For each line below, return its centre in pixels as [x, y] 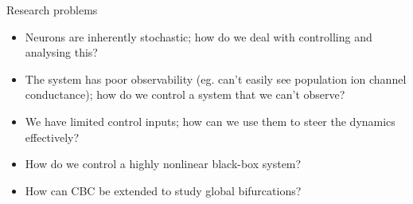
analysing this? [61, 52]
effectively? [52, 137]
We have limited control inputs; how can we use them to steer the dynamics [210, 121]
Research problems [52, 10]
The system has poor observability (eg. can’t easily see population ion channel [216, 78]
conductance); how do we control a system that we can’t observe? [185, 94]
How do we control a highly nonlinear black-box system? [163, 164]
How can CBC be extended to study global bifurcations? [163, 190]
